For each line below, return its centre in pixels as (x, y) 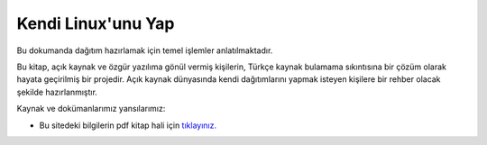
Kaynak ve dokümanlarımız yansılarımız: (91, 109)
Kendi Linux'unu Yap (96, 23)
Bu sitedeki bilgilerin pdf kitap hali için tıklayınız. (128, 125)
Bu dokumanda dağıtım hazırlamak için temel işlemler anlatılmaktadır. (145, 50)
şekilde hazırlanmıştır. (57, 92)
